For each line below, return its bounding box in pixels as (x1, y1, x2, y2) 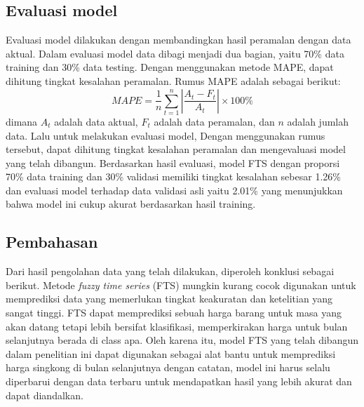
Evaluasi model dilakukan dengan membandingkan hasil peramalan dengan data (6, 32, 351, 47)
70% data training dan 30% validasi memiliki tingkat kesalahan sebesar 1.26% (6, 169, 341, 184)
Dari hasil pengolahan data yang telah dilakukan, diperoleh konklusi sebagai (6, 264, 335, 279)
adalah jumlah (287, 114, 349, 128)
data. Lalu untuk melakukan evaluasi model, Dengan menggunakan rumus (6, 128, 325, 142)
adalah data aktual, (54, 114, 138, 128)
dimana (6, 114, 38, 128)
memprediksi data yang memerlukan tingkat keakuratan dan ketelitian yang (6, 291, 333, 306)
